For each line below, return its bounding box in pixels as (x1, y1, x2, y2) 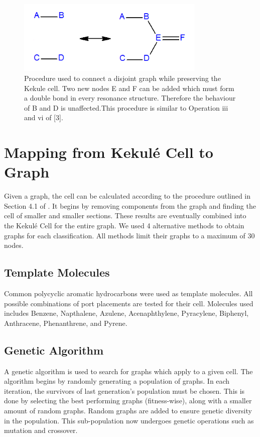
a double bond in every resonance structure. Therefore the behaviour (24, 93, 236, 103)
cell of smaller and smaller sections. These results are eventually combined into (4, 210, 246, 221)
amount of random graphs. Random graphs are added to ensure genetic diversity (4, 405, 252, 415)
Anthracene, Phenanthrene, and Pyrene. (4, 317, 127, 328)
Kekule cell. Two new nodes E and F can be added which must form (24, 82, 234, 93)
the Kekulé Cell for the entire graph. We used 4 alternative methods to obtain (4, 220, 244, 230)
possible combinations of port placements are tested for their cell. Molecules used (4, 298, 253, 308)
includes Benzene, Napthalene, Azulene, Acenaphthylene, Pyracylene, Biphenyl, (4, 308, 249, 318)
